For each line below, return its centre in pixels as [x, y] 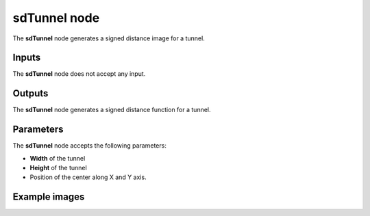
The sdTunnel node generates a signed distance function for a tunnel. [112, 110]
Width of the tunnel [58, 158]
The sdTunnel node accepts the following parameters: [90, 146]
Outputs [30, 93]
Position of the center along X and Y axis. [88, 177]
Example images [49, 197]
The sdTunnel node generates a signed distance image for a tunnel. [109, 38]
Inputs [27, 58]
